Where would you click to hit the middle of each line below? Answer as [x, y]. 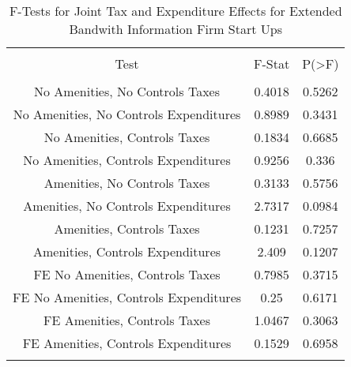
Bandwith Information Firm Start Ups [176, 29]
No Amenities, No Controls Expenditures [127, 114]
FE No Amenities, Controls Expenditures [127, 297]
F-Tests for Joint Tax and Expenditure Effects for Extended [175, 11]
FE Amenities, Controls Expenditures [127, 343]
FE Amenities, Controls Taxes [127, 320]
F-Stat [272, 64]
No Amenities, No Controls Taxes [127, 91]
